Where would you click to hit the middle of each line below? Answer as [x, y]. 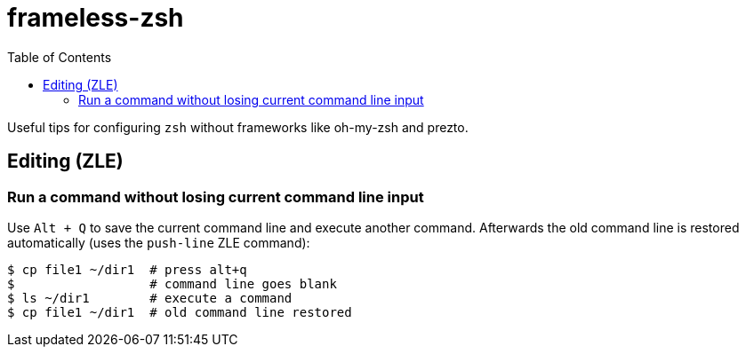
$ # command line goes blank [172, 283]
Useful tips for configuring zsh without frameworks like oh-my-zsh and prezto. [238, 127]
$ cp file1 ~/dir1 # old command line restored [180, 312]
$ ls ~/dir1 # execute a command [150, 298]
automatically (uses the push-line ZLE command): [159, 242]
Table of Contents [60, 57]
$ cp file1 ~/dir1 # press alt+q [127, 269]
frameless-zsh [96, 18]
